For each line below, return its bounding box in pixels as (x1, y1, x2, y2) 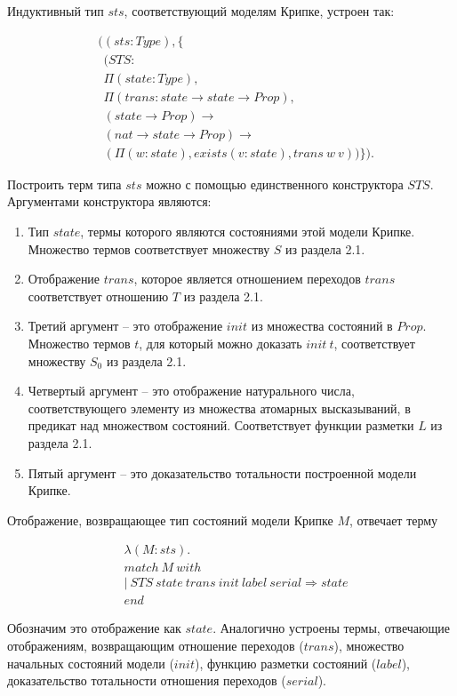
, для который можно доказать (139, 333, 302, 352)
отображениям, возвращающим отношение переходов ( (7, 636, 304, 655)
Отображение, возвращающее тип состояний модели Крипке (7, 510, 333, 529)
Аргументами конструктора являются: (7, 192, 212, 211)
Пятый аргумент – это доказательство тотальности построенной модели (28, 463, 417, 482)
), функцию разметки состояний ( (195, 653, 377, 672)
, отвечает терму (349, 510, 438, 529)
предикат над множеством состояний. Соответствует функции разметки (28, 416, 414, 435)
